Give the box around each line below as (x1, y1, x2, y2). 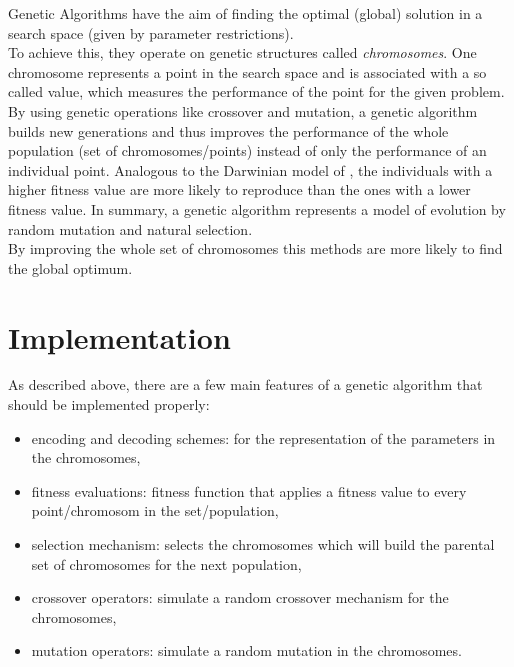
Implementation (8, 316, 231, 357)
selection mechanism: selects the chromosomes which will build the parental (31, 534, 495, 554)
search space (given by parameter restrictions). (8, 22, 294, 43)
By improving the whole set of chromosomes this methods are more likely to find (8, 238, 503, 259)
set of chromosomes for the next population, (31, 553, 302, 574)
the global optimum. (8, 257, 133, 278)
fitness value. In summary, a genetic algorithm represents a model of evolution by (8, 198, 506, 219)
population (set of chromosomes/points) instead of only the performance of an (8, 140, 487, 161)
